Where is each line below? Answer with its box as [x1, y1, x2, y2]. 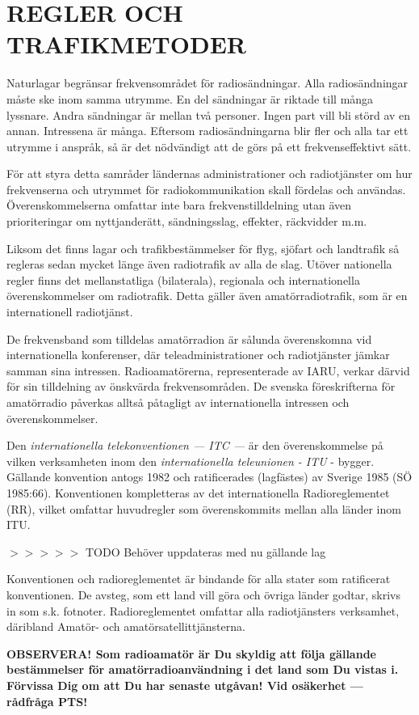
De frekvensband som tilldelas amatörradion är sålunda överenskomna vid [6, 330, 372, 347]
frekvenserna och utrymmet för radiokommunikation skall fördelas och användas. [6, 180, 406, 197]
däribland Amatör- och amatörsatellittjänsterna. [6, 618, 245, 635]
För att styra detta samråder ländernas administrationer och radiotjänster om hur [6, 165, 413, 182]
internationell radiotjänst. [6, 303, 133, 320]
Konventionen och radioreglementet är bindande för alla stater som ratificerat [6, 570, 391, 587]
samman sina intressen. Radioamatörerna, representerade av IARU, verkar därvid [6, 362, 410, 379]
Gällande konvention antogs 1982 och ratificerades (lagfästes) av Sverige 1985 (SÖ [6, 468, 413, 485]
